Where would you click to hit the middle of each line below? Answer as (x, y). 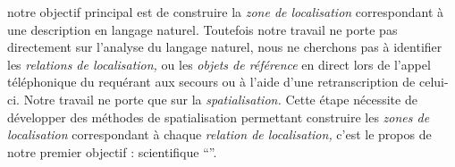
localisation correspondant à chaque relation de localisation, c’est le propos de (219, 134)
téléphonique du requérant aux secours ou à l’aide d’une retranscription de (211, 82)
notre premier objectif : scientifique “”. (112, 151)
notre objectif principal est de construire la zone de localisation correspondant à (226, 12)
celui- (434, 82)
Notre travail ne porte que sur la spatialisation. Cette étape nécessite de (220, 99)
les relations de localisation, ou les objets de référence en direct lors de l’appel (219, 64)
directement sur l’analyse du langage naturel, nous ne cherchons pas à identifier (225, 47)
